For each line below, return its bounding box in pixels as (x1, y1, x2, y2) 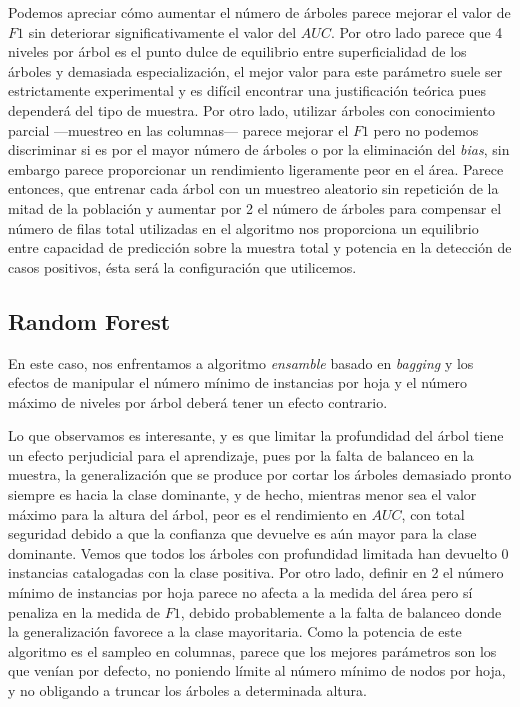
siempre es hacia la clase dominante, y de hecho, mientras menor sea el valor (8, 484, 477, 505)
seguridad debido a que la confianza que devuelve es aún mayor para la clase (8, 523, 477, 544)
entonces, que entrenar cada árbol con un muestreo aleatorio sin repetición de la (8, 178, 499, 199)
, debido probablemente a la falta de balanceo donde (180, 601, 502, 622)
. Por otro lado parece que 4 (330, 21, 503, 42)
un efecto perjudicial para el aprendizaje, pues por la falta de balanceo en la (8, 444, 474, 465)
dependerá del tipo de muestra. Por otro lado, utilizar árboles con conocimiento (8, 99, 496, 120)
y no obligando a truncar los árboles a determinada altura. (8, 680, 367, 701)
